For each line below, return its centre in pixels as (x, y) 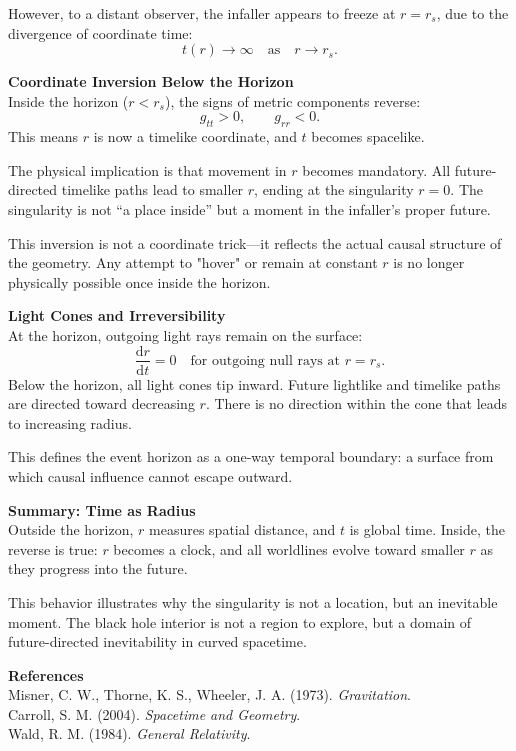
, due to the (472, 13)
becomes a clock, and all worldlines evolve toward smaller (289, 548)
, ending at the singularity (334, 189)
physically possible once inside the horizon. (139, 281)
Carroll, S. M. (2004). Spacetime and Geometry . (154, 713)
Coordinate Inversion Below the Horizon (151, 81)
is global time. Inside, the (427, 529)
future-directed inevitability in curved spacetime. (157, 641)
